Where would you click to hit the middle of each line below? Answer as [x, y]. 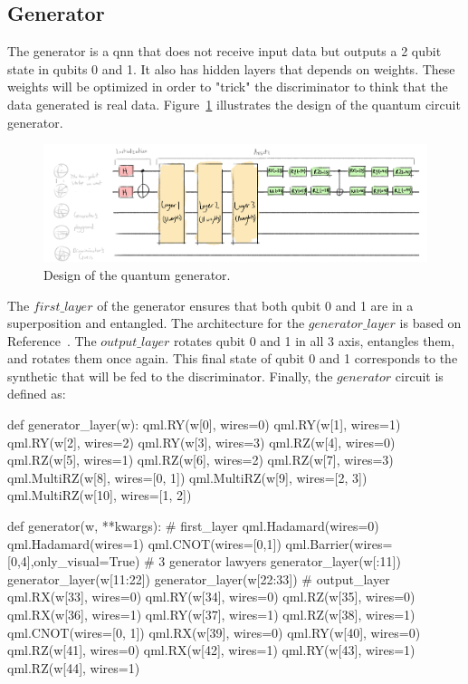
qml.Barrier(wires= [339, 543]
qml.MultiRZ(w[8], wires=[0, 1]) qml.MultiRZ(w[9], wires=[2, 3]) [187, 477]
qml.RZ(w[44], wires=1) [74, 667]
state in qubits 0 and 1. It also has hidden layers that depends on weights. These [231, 68]
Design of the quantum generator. [137, 274]
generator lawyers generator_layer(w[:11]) [285, 561]
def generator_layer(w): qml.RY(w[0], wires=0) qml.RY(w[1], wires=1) [204, 424]
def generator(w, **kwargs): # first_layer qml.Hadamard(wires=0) [193, 526]
